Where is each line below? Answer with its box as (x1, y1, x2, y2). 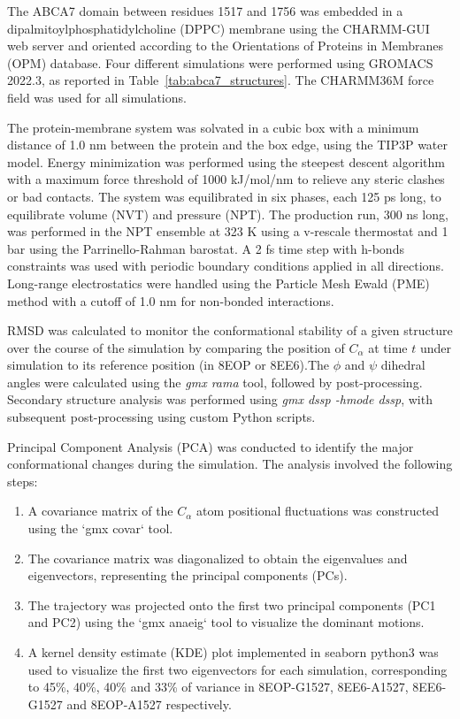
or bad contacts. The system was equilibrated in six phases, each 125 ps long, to (7, 187, 441, 205)
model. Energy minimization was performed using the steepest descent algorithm (7, 152, 445, 171)
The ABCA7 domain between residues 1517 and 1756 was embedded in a (7, 2, 403, 19)
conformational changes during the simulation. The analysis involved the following (7, 455, 453, 473)
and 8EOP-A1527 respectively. (66, 694, 232, 713)
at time (368, 338, 408, 356)
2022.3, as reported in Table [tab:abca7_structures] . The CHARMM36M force (7, 71, 434, 89)
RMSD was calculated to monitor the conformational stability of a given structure (7, 321, 453, 340)
